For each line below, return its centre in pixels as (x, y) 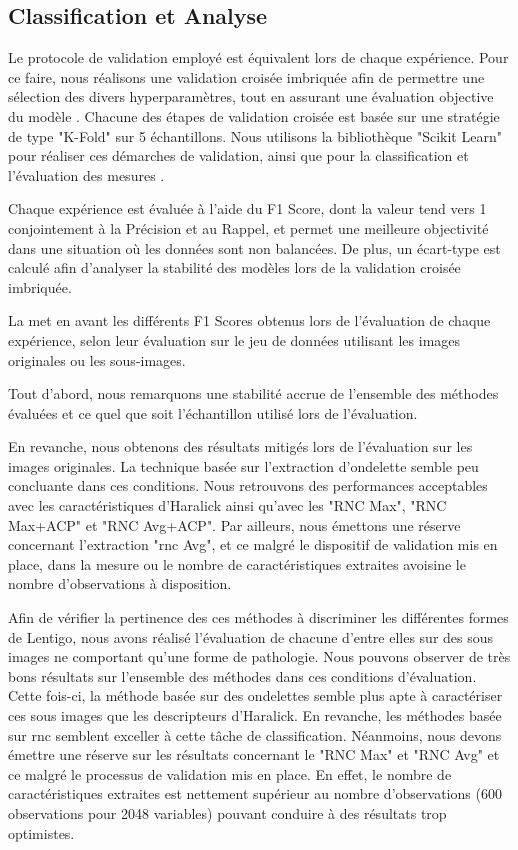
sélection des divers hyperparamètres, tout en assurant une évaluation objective (251, 96)
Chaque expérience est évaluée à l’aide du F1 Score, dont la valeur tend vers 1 (247, 208)
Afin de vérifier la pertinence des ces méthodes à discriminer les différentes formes (258, 617)
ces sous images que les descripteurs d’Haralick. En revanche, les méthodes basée (255, 715)
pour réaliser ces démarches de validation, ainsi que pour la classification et (238, 155)
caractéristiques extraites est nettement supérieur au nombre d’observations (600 (255, 793)
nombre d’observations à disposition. (120, 583)
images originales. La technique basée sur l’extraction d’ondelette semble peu (243, 465)
